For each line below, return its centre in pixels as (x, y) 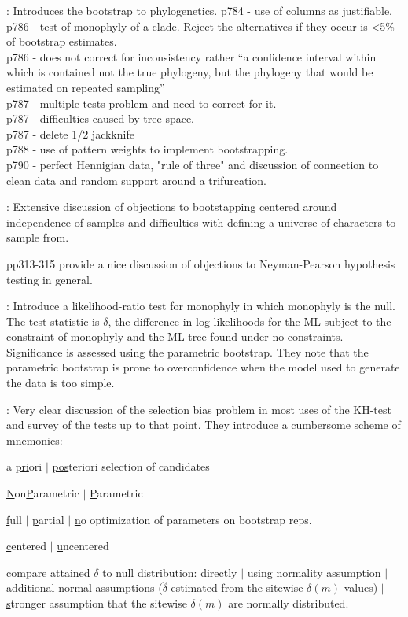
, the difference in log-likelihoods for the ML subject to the (250, 321)
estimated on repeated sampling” (86, 87)
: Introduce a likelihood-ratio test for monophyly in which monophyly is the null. (201, 306)
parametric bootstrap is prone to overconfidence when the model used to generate (203, 367)
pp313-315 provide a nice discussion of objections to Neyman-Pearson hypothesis (201, 263)
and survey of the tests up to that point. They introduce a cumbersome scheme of (204, 425)
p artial (48, 519)
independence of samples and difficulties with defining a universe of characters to (201, 222)
